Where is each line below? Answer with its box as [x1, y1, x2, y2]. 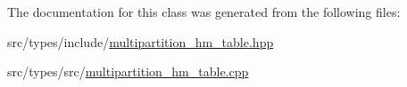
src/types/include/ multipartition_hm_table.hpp [7, 32, 274, 51]
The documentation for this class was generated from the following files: [7, 3, 401, 20]
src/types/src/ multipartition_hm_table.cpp [7, 62, 249, 81]
